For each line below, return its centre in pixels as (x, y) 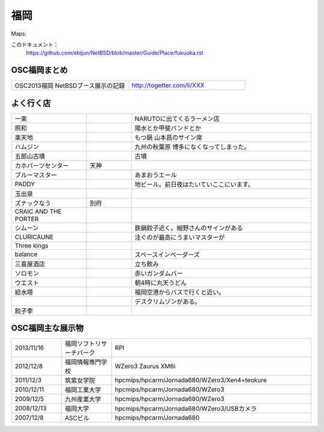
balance (26, 254)
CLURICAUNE (34, 237)
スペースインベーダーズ (167, 254)
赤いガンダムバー (159, 273)
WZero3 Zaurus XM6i (145, 367)
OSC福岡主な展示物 (47, 328)
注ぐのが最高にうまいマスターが (180, 237)
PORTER (27, 219)
